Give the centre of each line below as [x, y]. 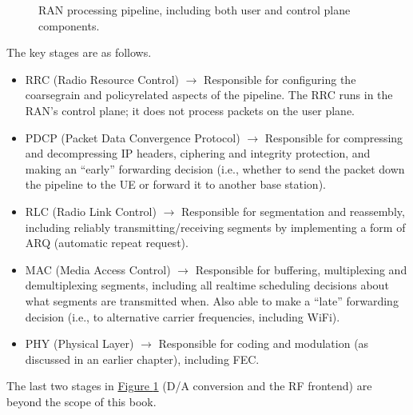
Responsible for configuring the [280, 79]
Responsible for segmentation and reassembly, [293, 211]
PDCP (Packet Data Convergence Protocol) [133, 137]
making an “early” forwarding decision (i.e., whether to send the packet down [215, 168]
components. [69, 25]
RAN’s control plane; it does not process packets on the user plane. [190, 110]
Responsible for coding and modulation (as [264, 343]
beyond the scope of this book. [81, 401]
